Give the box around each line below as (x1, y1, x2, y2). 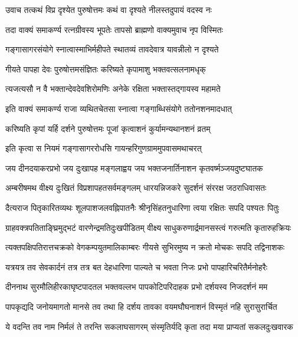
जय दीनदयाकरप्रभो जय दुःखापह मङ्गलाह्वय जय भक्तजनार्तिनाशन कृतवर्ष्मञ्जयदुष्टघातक (5, 161, 263, 174)
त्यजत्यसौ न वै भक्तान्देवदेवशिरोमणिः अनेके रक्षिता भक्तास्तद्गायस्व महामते (5, 82, 221, 95)
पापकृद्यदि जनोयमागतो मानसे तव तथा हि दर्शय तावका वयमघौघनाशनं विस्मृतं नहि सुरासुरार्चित (5, 300, 277, 312)
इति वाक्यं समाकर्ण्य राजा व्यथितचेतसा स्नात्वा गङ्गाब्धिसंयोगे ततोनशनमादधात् (5, 102, 232, 114)
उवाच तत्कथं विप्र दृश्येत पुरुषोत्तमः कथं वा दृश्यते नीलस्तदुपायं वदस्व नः (5, 4, 212, 15)
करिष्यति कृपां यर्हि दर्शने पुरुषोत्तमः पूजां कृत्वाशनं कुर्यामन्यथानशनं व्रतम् (5, 122, 211, 134)
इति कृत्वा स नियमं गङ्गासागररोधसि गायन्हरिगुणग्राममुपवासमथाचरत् (5, 142, 202, 154)
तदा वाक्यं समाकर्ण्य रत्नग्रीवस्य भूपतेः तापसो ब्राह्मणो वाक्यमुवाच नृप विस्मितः (5, 23, 223, 35)
